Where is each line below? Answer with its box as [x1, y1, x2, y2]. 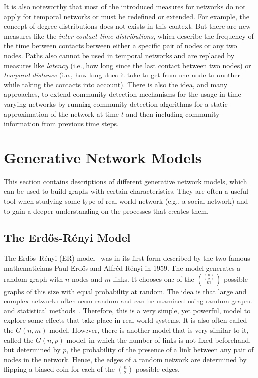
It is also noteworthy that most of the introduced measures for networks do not [4, 1, 246, 11]
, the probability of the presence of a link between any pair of [66, 344, 254, 355]
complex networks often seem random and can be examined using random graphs [4, 296, 252, 306]
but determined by [4, 344, 61, 355]
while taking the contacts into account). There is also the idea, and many [4, 79, 228, 89]
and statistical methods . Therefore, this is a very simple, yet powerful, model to [4, 305, 251, 315]
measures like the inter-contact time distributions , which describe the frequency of [4, 30, 254, 41]
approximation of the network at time [4, 108, 119, 119]
